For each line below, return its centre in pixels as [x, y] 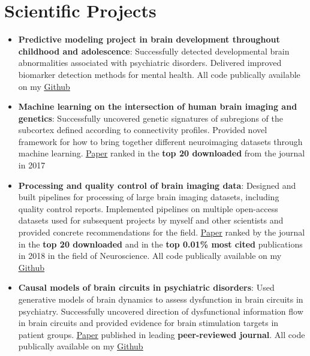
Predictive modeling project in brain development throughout [149, 39]
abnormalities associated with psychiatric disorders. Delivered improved [150, 63]
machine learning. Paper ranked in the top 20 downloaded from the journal [162, 153]
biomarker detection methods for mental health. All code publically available [159, 74]
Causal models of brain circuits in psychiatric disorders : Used [146, 287]
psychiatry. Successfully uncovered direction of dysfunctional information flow [161, 311]
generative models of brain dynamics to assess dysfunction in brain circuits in [161, 299]
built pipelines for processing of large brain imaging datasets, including [149, 197]
